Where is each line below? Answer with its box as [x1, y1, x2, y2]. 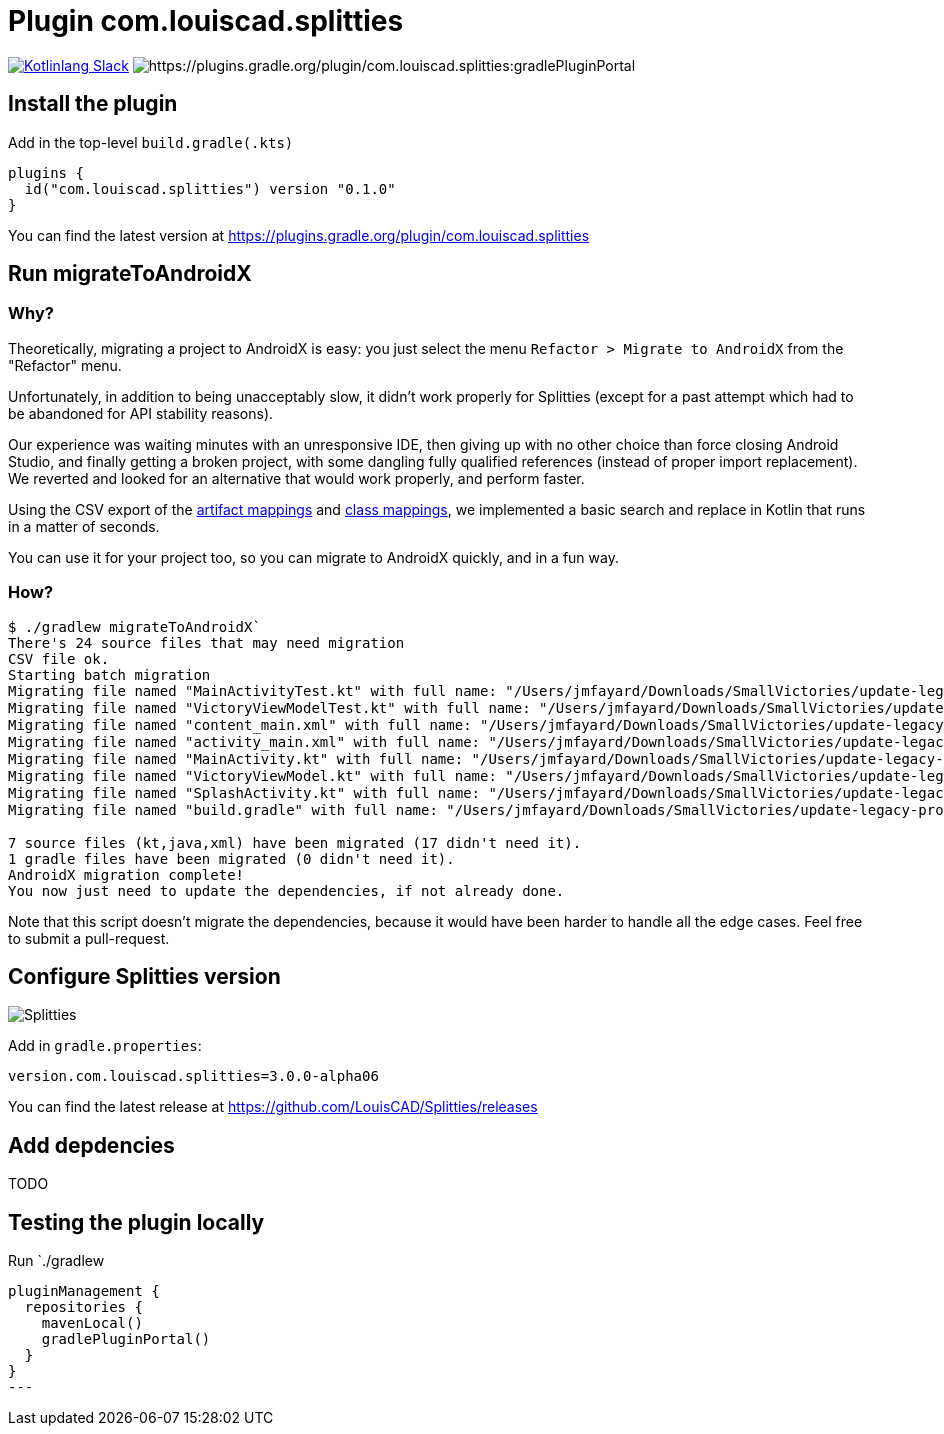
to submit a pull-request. [8, 929, 170, 947]
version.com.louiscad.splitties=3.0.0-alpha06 [8, 1068, 379, 1085]
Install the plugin [8, 91, 178, 117]
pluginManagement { [8, 1283, 160, 1300]
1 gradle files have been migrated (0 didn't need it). [8, 850, 455, 867]
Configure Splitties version [8, 963, 281, 989]
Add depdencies [8, 1132, 175, 1158]
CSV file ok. [8, 650, 110, 667]
